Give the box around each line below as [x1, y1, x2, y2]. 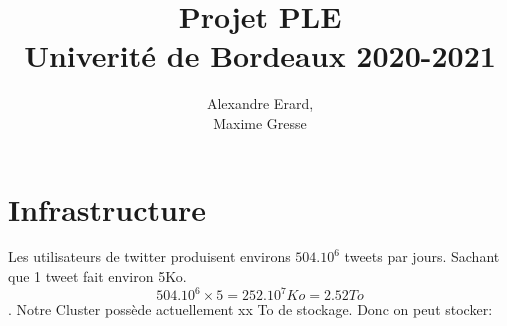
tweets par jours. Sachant [344, 246, 500, 267]
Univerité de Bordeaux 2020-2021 [24, 35, 496, 76]
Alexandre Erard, [206, 93, 314, 114]
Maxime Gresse [213, 112, 307, 133]
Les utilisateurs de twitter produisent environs [8, 246, 291, 267]
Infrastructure [8, 188, 206, 229]
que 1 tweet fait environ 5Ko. [8, 266, 187, 287]
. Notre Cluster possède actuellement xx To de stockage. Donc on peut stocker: [8, 299, 493, 320]
